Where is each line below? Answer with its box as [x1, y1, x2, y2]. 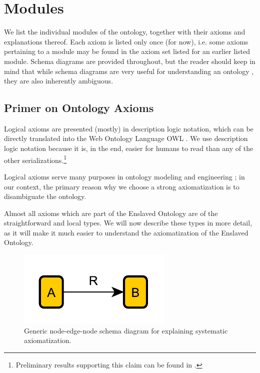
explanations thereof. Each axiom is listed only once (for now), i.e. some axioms [4, 36, 248, 46]
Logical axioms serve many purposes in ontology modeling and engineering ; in [4, 171, 245, 181]
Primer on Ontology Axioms [4, 100, 154, 115]
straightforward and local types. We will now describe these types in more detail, [4, 217, 252, 228]
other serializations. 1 [4, 153, 67, 165]
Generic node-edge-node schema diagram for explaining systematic [24, 325, 228, 335]
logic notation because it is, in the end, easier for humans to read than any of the [4, 143, 253, 153]
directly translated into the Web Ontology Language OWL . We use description [4, 133, 248, 143]
